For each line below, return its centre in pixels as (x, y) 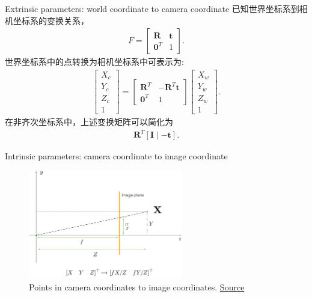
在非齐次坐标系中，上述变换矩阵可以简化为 (89, 122)
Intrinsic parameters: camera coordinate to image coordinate (116, 156)
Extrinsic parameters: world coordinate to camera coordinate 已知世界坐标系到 (152, 8)
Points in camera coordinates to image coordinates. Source (137, 287)
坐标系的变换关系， (51, 20)
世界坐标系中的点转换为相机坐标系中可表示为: (94, 62)
